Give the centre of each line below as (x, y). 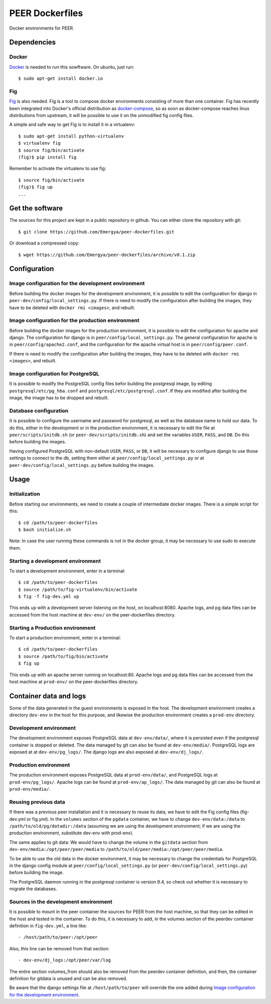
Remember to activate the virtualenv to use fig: (58, 169)
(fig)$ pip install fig (47, 157)
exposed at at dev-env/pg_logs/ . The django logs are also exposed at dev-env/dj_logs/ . (106, 752)
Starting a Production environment (52, 627)
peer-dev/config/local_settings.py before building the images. (82, 465)
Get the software (36, 208)
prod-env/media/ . (30, 789)
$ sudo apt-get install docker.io (60, 79)
